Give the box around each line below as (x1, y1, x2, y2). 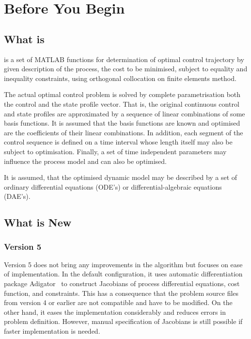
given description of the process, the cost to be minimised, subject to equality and (4, 64, 248, 74)
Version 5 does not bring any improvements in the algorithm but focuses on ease (4, 259, 243, 269)
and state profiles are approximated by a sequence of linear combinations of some (4, 108, 245, 118)
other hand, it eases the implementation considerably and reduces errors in (4, 307, 226, 317)
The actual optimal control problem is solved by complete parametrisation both (4, 89, 241, 99)
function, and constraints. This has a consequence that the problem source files (4, 288, 239, 298)
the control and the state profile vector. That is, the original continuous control (4, 98, 239, 109)
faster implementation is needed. (4, 326, 100, 336)
